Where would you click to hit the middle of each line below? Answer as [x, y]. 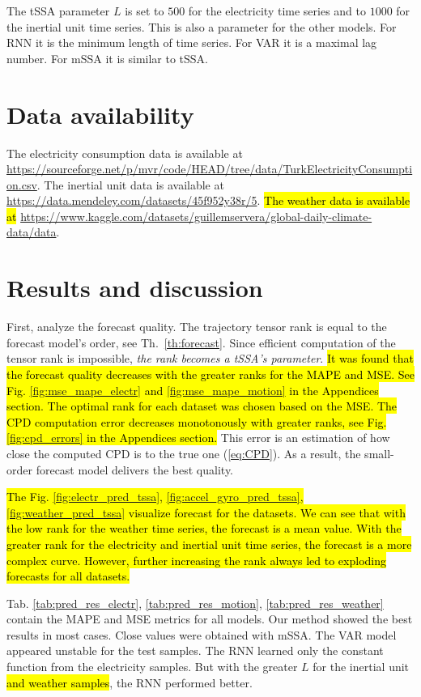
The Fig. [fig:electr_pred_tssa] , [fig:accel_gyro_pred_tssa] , [155, 497]
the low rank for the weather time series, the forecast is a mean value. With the [204, 528]
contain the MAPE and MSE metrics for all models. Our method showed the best [210, 619]
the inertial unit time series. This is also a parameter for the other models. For [202, 26]
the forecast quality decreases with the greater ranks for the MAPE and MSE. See [210, 374]
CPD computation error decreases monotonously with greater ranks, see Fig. [197, 421]
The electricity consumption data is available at [125, 153]
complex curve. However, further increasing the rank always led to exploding [196, 560]
